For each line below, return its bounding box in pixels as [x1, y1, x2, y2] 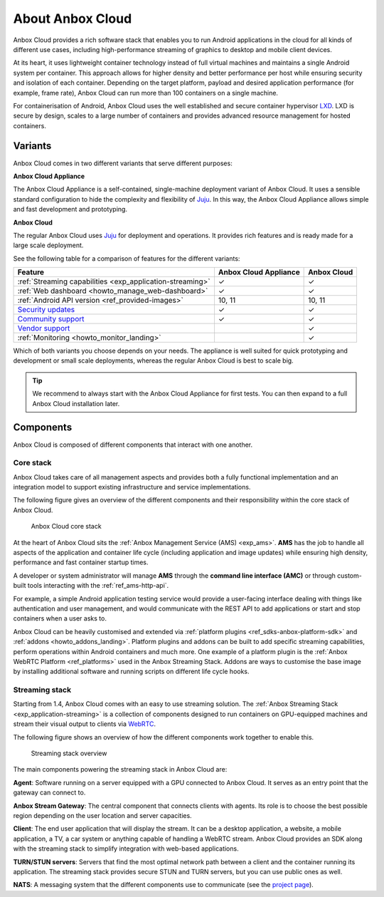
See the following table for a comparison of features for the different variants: [13, 254, 240, 263]
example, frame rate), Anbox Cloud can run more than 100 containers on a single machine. [13, 88, 279, 97]
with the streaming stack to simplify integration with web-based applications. [13, 844, 239, 853]
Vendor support [17, 323, 70, 333]
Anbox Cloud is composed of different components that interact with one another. [13, 440, 253, 449]
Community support [17, 314, 85, 324]
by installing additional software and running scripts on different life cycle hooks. [13, 667, 250, 676]
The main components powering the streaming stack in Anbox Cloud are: [13, 765, 228, 774]
